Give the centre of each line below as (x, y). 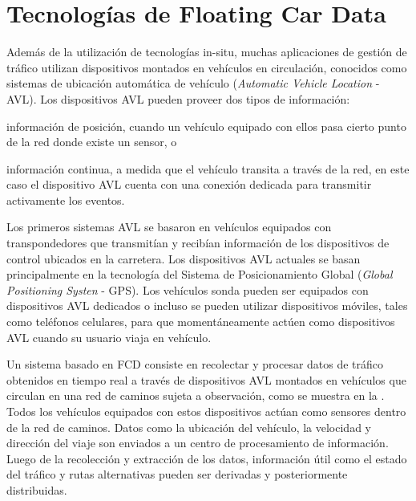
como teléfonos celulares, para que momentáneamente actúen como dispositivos (201, 322)
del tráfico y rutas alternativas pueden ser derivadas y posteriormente (177, 474)
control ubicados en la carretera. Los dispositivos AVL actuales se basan (184, 258)
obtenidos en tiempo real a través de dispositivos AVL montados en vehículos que (206, 379)
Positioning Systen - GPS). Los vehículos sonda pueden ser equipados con (188, 289)
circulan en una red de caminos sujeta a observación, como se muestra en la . (196, 395)
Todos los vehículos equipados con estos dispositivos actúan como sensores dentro (206, 411)
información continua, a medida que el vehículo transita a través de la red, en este (208, 168)
